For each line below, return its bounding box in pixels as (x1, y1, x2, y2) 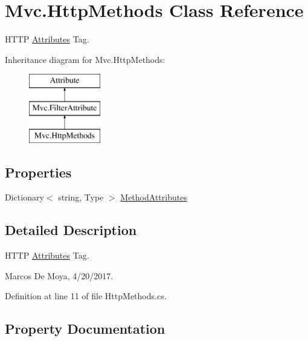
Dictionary (5, 191, 44, 204)
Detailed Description (5, 220, 137, 239)
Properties (5, 162, 72, 181)
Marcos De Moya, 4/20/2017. (5, 269, 114, 282)
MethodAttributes (120, 191, 187, 204)
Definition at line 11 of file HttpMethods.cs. (5, 290, 167, 302)
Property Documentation (5, 319, 165, 338)
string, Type (58, 191, 104, 204)
